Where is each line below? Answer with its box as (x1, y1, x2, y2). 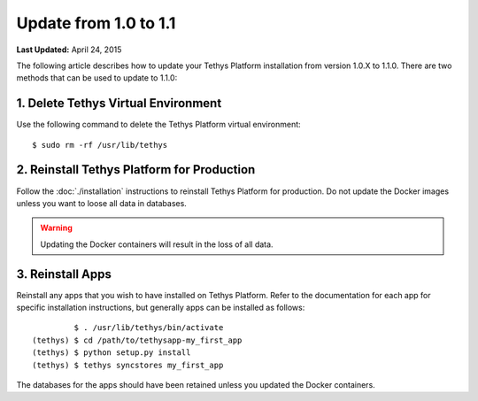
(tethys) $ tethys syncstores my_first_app (32, 359, 224, 370)
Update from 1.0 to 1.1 (16, 13, 176, 33)
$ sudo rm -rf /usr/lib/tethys (32, 140, 168, 150)
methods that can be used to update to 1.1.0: (16, 73, 178, 83)
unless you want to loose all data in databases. (16, 197, 188, 208)
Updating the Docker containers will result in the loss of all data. (40, 239, 274, 250)
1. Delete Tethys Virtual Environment (16, 96, 222, 111)
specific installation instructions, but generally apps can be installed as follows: (16, 302, 305, 312)
